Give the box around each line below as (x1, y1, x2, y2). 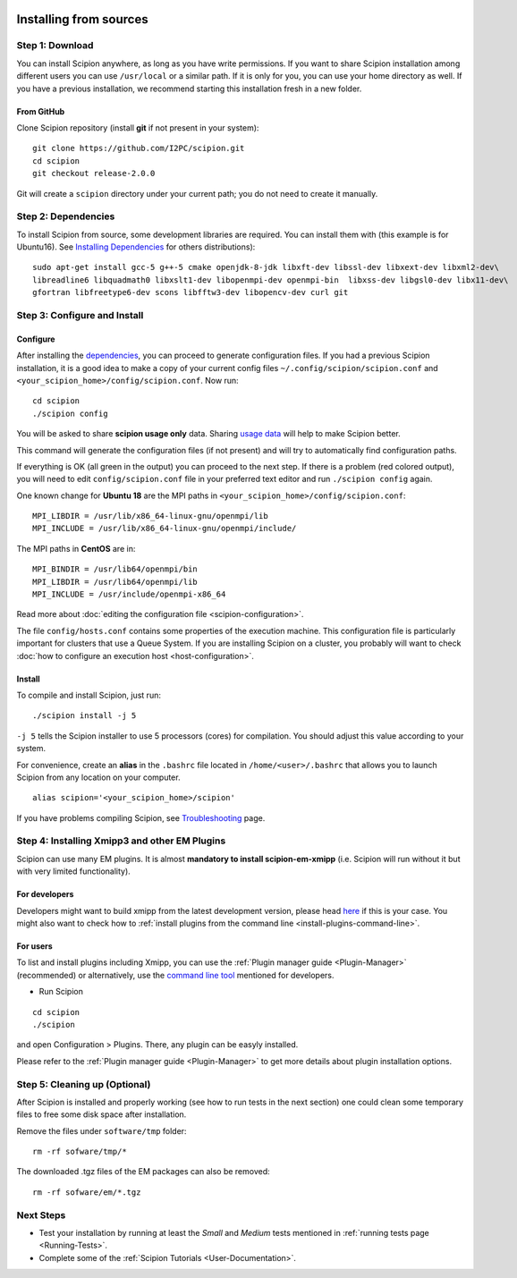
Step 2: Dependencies (16, 210, 115, 223)
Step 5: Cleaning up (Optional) (16, 1078, 151, 1090)
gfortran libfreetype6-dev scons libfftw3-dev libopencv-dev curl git (32, 287, 349, 298)
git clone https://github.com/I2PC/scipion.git (32, 143, 245, 154)
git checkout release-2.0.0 (32, 168, 156, 179)
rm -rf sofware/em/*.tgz (32, 1187, 141, 1198)
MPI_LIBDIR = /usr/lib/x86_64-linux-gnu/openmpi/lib (32, 511, 268, 521)
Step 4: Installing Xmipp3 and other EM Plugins (16, 834, 226, 847)
